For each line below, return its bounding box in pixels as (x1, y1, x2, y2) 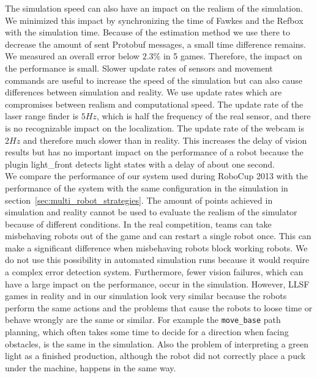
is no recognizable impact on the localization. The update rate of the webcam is (5, 121, 305, 134)
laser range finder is (5, 109, 79, 122)
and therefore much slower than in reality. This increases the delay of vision (23, 133, 307, 146)
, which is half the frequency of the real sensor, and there (96, 109, 311, 122)
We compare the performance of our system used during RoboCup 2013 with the (5, 169, 308, 182)
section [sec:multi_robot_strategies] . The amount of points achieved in (5, 193, 273, 206)
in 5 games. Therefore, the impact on (163, 50, 302, 62)
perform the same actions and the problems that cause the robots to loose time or (5, 301, 313, 314)
